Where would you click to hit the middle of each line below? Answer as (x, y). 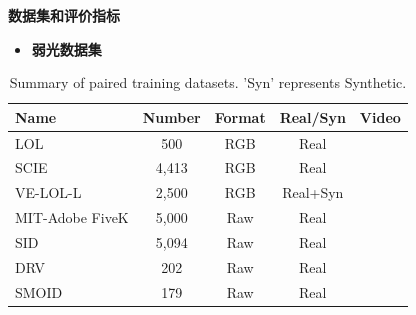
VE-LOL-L (48, 192)
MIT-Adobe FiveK (72, 217)
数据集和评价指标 (64, 15)
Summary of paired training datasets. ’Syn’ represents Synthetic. (208, 82)
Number (171, 116)
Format (240, 116)
